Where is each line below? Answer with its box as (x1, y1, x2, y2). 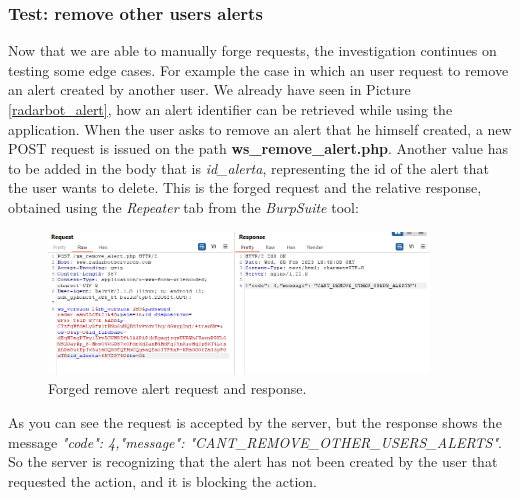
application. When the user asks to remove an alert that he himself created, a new (8, 118, 512, 139)
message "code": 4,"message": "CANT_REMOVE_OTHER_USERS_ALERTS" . (8, 431, 502, 452)
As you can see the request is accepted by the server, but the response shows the (8, 411, 502, 432)
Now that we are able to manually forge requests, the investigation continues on (8, 40, 497, 61)
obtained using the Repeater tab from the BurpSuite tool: (8, 196, 359, 217)
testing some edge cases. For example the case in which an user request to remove (8, 59, 509, 80)
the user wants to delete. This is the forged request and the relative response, (8, 177, 482, 198)
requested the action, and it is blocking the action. (8, 470, 317, 491)
